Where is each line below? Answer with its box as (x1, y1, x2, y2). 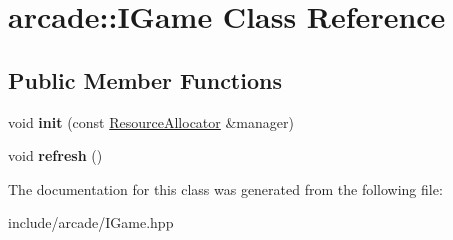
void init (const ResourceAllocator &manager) (8, 111, 294, 132)
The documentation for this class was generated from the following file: (8, 178, 443, 199)
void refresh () (8, 145, 103, 166)
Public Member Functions (8, 64, 282, 95)
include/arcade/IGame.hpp (8, 212, 174, 233)
